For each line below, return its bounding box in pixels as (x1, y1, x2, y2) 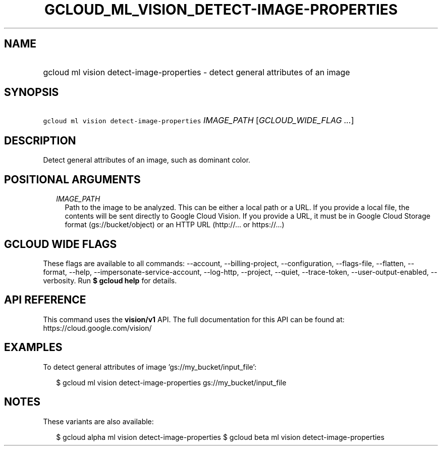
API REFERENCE (4, 293, 86, 307)
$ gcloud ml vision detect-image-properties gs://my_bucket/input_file (56, 378, 287, 387)
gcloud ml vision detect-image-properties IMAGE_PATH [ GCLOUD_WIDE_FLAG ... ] (43, 115, 354, 126)
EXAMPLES (4, 341, 63, 354)
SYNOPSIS (4, 86, 59, 99)
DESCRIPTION (4, 134, 76, 147)
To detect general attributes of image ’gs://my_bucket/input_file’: (43, 362, 257, 371)
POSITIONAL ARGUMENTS (4, 173, 141, 186)
